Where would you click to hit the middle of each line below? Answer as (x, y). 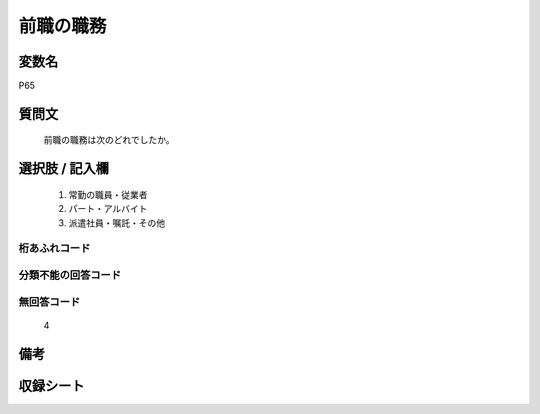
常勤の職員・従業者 (108, 194)
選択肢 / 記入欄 (64, 168)
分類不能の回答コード (70, 275)
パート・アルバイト (108, 209)
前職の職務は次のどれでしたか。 (109, 140)
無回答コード (49, 302)
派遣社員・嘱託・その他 (116, 222)
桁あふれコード (54, 248)
